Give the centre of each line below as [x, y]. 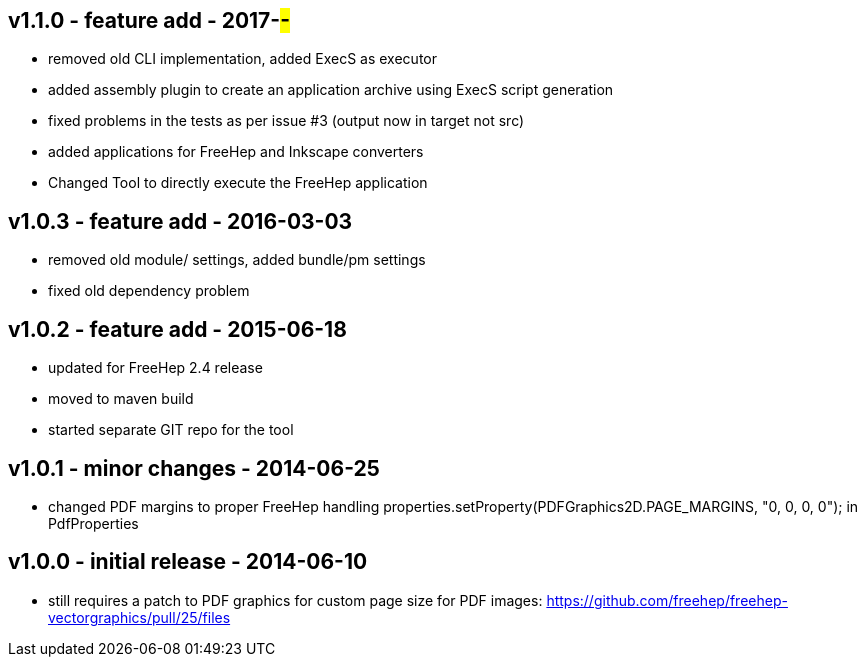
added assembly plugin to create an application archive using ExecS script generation [331, 90]
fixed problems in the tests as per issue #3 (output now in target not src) [286, 121]
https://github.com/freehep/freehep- [667, 600]
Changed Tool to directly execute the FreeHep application [238, 183]
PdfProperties [93, 523]
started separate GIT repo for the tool [171, 430]
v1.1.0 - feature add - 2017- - [149, 20]
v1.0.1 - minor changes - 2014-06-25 [194, 468]
